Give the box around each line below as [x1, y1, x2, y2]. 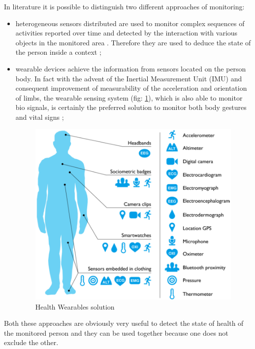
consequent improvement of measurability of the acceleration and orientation [15, 83, 247, 93]
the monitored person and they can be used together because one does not [4, 327, 228, 338]
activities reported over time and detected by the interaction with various [15, 28, 238, 38]
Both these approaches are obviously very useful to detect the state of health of [4, 318, 244, 328]
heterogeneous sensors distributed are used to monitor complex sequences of [15, 18, 245, 28]
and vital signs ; [15, 111, 64, 122]
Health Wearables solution [35, 301, 115, 312]
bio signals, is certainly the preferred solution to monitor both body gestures [15, 102, 247, 112]
